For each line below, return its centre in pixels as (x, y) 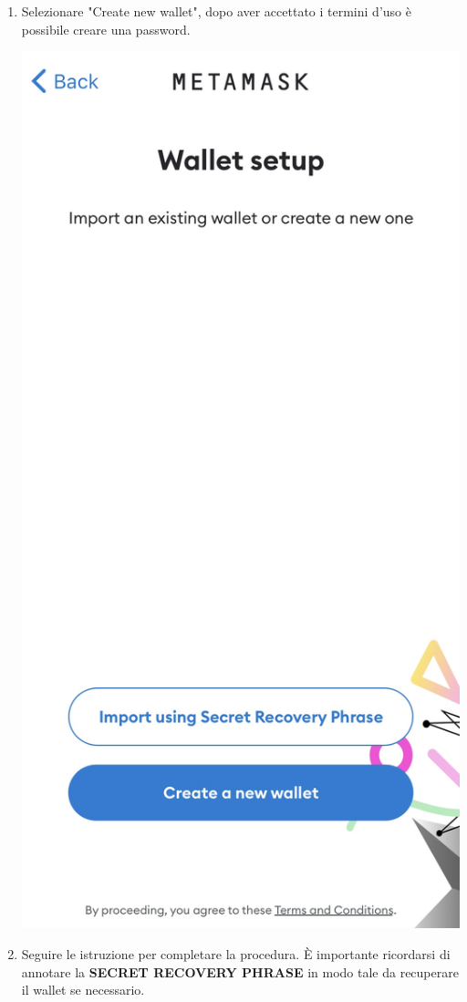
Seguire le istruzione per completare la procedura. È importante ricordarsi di (236, 954)
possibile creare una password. (106, 29)
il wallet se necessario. (83, 990)
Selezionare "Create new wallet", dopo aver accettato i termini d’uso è (216, 11)
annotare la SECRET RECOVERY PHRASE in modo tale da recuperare (240, 971)
